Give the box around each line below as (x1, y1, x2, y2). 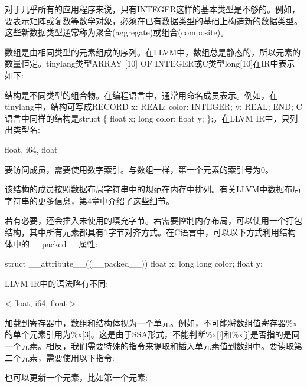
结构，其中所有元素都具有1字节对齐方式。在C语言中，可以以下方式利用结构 (5, 225, 296, 238)
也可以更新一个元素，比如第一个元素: (5, 371, 148, 383)
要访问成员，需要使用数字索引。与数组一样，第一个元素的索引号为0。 (5, 163, 273, 175)
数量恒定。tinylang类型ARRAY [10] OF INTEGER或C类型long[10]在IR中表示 (5, 57, 295, 70)
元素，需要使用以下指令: (21, 351, 115, 363)
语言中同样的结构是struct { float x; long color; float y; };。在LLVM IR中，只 (5, 111, 290, 124)
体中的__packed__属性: (5, 237, 98, 250)
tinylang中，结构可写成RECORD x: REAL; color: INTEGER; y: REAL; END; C (5, 100, 302, 113)
